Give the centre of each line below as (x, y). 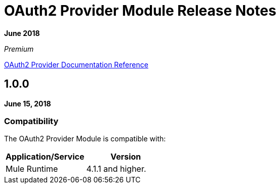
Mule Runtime (32, 169)
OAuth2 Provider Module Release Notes (140, 11)
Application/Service (45, 157)
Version (126, 157)
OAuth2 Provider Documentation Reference (76, 64)
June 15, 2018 (28, 103)
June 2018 (22, 33)
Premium (19, 49)
